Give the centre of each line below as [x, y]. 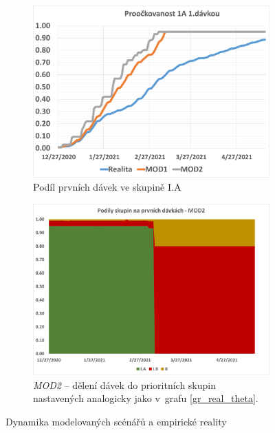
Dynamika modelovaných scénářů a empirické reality [116, 421]
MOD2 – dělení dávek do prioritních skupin [124, 384]
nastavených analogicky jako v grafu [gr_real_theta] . [146, 398]
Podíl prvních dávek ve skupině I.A [107, 187]
